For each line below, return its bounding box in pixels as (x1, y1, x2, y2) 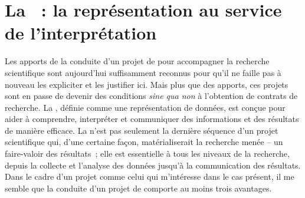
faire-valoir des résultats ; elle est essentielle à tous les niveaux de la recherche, (5, 147, 290, 160)
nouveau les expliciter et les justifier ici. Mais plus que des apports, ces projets (5, 78, 288, 90)
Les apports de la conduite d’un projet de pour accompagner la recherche (5, 55, 270, 67)
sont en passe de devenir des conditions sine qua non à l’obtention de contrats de (5, 90, 298, 102)
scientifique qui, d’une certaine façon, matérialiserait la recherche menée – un (5, 136, 283, 148)
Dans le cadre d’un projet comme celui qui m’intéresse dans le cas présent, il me (5, 170, 294, 183)
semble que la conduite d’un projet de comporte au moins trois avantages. (5, 181, 272, 194)
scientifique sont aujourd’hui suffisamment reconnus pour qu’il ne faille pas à (5, 66, 281, 78)
